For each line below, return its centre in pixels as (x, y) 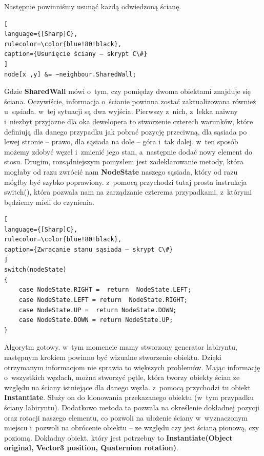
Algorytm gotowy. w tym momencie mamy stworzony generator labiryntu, (121, 347)
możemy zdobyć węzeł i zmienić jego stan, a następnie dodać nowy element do (128, 151)
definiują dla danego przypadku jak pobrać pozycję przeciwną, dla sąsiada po (126, 131)
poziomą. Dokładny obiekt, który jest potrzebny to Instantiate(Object (118, 437)
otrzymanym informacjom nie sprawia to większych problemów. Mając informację (132, 367)
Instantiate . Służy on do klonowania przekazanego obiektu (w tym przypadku (129, 397)
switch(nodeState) (35, 270)
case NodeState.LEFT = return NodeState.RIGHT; (103, 300)
